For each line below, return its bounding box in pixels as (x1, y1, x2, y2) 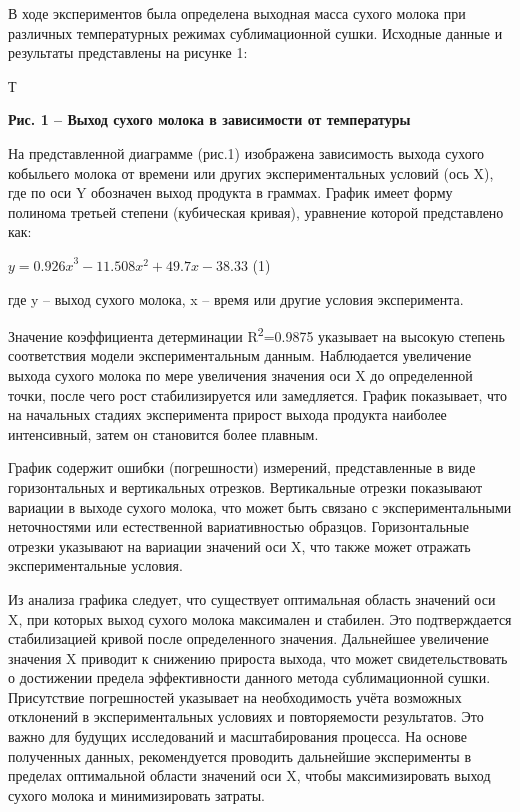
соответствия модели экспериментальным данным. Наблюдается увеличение (8, 345, 472, 366)
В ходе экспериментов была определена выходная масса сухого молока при (8, 3, 466, 23)
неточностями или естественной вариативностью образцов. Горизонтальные (8, 516, 469, 537)
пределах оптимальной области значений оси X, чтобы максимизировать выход (8, 765, 491, 786)
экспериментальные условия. (8, 555, 183, 576)
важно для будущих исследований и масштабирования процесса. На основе (8, 726, 467, 747)
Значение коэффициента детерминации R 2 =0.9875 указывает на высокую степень (8, 323, 505, 346)
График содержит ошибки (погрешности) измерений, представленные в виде (8, 457, 476, 478)
